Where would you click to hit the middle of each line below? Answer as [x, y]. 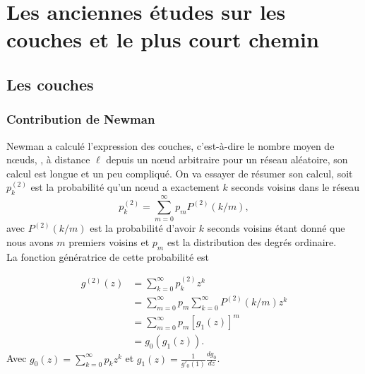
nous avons [30, 241]
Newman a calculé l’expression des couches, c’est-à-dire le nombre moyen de [170, 145]
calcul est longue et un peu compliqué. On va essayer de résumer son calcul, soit [180, 173]
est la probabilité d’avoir [143, 228]
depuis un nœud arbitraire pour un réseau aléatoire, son [227, 159]
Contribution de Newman [81, 119]
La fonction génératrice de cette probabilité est [108, 256]
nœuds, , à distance [48, 159]
